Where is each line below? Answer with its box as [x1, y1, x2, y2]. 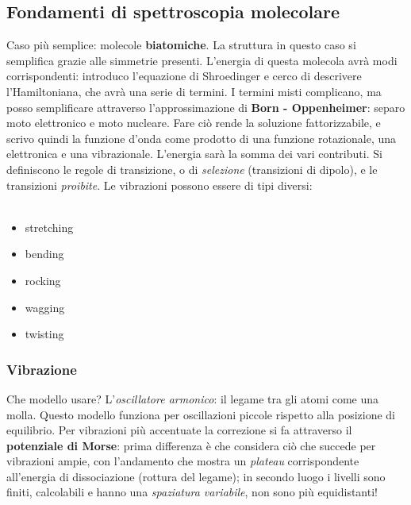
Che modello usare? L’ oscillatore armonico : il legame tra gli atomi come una [6, 390, 379, 407]
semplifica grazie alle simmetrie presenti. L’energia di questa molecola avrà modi [6, 52, 398, 68]
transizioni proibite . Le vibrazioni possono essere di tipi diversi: [6, 176, 313, 193]
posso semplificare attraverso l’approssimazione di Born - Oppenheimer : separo [6, 98, 405, 115]
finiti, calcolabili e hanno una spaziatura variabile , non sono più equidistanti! [6, 484, 378, 500]
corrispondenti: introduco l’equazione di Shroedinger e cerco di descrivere [6, 67, 362, 84]
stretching [25, 218, 74, 235]
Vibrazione [6, 359, 77, 379]
